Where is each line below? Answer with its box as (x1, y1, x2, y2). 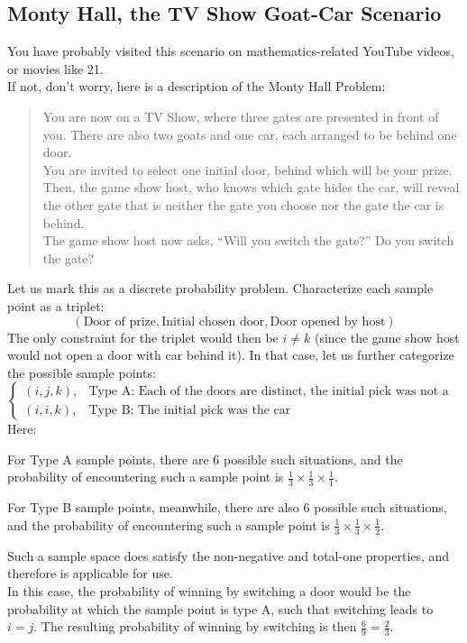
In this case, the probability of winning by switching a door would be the (7, 581, 411, 600)
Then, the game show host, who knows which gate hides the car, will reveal (42, 178, 460, 197)
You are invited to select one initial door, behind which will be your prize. (42, 160, 453, 179)
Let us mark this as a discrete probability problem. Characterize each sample (7, 279, 434, 298)
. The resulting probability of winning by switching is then (33, 617, 357, 636)
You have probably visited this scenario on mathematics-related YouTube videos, (7, 41, 454, 60)
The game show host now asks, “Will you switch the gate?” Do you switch (42, 231, 454, 250)
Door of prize (83, 315, 156, 328)
